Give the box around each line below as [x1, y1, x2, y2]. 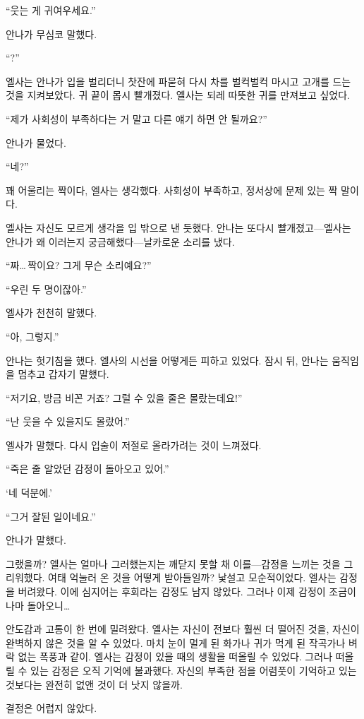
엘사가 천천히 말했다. [6, 305, 97, 320]
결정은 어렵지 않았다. [6, 701, 97, 715]
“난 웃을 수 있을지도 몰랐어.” [6, 414, 130, 429]
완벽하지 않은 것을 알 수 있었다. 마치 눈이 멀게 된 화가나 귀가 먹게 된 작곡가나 [6, 635, 346, 650]
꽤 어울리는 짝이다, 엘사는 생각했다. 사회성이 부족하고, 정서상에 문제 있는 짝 [6, 182, 338, 197]
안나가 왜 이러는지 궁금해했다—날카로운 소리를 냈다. [6, 234, 235, 249]
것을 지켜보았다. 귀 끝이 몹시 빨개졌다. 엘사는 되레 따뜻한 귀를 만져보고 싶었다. [6, 88, 350, 102]
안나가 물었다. [6, 135, 66, 150]
